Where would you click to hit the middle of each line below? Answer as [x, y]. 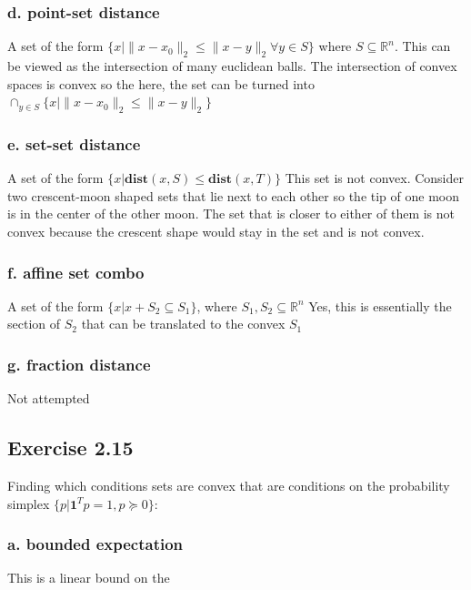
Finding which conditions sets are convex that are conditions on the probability [229, 486]
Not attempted [49, 398]
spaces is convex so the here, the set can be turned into [161, 83]
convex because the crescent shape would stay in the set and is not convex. [216, 231]
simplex [29, 503]
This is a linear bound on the [89, 578]
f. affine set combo [76, 272]
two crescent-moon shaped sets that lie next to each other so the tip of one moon [233, 195]
